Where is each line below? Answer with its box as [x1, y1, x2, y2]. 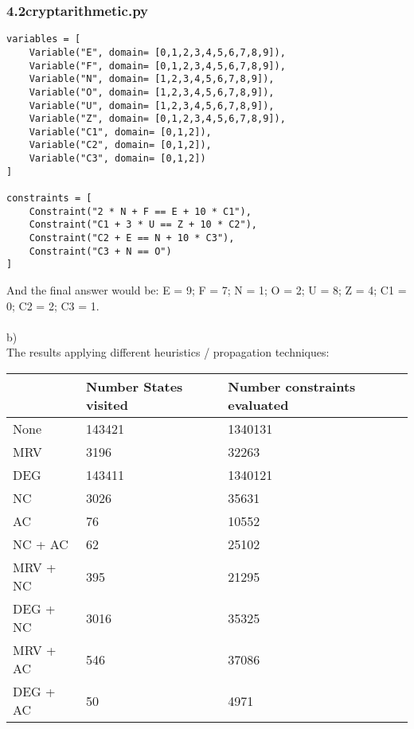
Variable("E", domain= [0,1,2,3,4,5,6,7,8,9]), [29, 46, 286, 58]
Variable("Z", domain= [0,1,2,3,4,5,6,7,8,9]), [29, 113, 286, 125]
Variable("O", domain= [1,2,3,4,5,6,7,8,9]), [29, 86, 275, 98]
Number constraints [228, 377, 356, 396]
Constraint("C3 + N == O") [29, 245, 172, 257]
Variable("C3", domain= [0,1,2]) [29, 153, 206, 165]
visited [85, 396, 128, 414]
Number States [85, 377, 183, 396]
